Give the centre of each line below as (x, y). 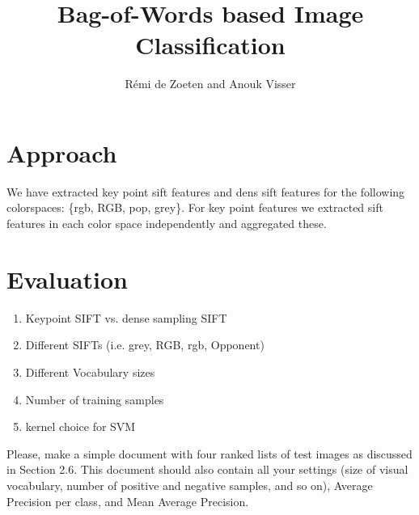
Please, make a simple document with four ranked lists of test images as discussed (209, 453)
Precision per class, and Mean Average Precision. (128, 501)
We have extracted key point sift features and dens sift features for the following (206, 191)
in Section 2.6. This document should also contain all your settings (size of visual (207, 469)
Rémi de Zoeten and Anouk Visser (210, 84)
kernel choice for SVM (80, 426)
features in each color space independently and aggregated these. (167, 224)
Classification (210, 45)
